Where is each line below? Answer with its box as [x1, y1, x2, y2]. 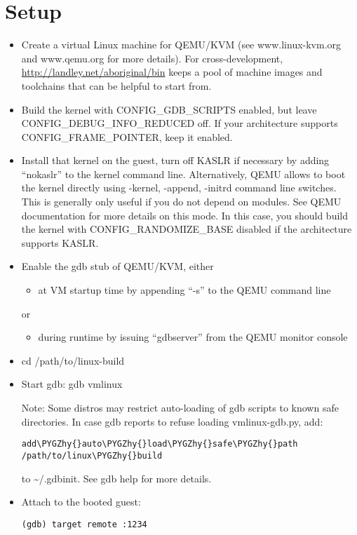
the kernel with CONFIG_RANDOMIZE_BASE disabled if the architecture [21, 222, 352, 236]
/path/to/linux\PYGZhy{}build [21, 450, 163, 461]
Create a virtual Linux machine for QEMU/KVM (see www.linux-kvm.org [21, 37, 342, 52]
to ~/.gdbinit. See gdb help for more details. [21, 470, 212, 485]
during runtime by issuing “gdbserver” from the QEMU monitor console [38, 330, 348, 344]
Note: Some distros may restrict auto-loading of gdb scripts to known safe [21, 400, 339, 414]
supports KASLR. [21, 235, 99, 250]
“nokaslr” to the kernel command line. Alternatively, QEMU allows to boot [21, 166, 346, 181]
